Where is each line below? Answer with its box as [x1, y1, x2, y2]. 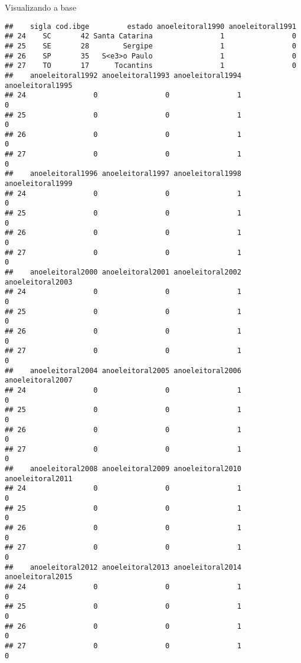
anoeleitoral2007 [5, 376, 73, 385]
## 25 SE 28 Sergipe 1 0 [5, 41, 296, 50]
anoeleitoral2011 [5, 474, 73, 483]
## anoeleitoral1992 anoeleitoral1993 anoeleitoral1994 [5, 71, 241, 80]
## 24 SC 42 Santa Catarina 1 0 [5, 32, 296, 41]
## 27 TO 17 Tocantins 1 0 [5, 61, 296, 70]
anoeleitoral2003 [5, 277, 73, 286]
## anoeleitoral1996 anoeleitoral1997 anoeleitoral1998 [5, 169, 241, 178]
